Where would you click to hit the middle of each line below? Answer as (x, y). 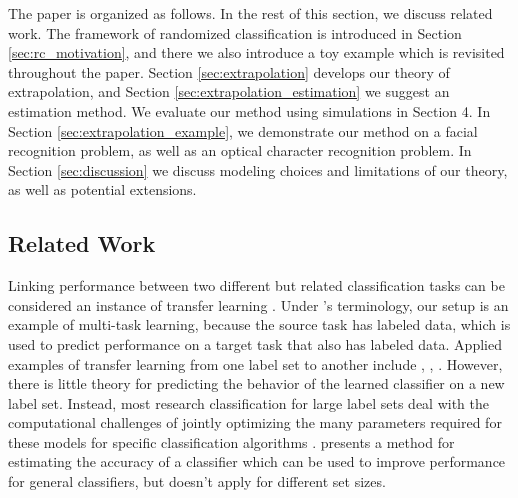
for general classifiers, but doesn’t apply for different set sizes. (197, 481)
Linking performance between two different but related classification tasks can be (256, 285)
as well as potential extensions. (102, 189)
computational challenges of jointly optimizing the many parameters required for (255, 422)
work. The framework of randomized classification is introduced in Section (235, 32)
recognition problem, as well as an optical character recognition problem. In (240, 150)
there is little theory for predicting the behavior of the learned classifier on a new (256, 383)
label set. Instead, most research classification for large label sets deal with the (248, 402)
